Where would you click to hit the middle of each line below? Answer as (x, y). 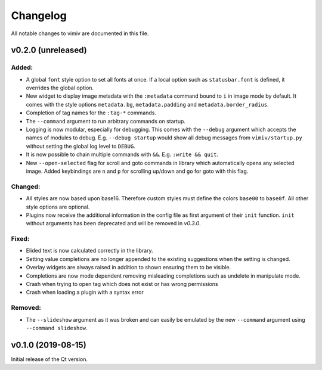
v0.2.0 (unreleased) (49, 50)
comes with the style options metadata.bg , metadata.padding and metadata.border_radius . (147, 104)
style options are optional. (58, 207)
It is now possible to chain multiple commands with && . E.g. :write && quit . (122, 154)
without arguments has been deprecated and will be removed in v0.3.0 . (113, 223)
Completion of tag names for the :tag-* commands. (91, 113)
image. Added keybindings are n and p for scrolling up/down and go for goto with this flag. (137, 171)
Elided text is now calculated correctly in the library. (89, 251)
